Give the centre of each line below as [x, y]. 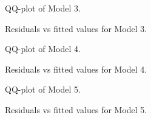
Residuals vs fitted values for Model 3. [76, 28]
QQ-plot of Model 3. [43, 8]
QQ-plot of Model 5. [43, 89]
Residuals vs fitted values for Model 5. [76, 109]
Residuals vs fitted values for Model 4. [76, 69]
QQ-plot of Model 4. [43, 49]
